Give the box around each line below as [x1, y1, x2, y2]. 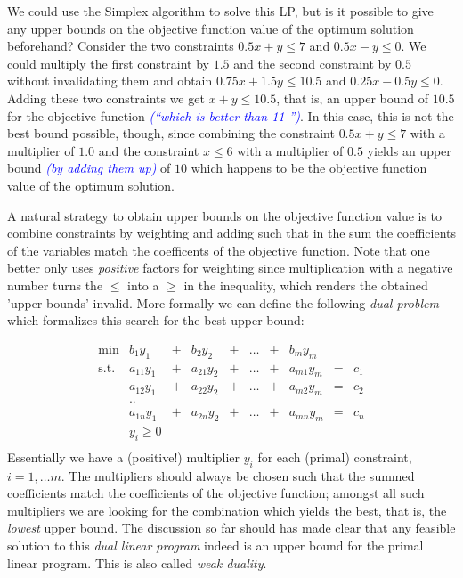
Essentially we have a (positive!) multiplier [7, 447, 240, 466]
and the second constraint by [233, 53, 392, 72]
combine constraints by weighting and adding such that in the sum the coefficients [7, 224, 457, 242]
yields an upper [367, 141, 451, 159]
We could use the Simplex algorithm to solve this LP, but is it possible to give [7, 2, 434, 20]
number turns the [7, 275, 103, 294]
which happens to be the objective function [191, 159, 427, 177]
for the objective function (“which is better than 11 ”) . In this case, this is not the [7, 106, 454, 125]
